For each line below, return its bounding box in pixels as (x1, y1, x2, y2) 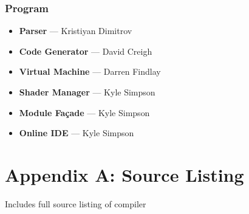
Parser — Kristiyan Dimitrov (19, 24, 132, 37)
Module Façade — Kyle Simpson (19, 106, 150, 119)
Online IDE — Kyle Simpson (19, 126, 134, 139)
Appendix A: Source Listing (5, 162, 244, 187)
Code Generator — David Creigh (19, 44, 152, 57)
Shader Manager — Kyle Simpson (19, 86, 155, 98)
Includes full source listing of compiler (5, 197, 146, 210)
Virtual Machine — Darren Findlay (19, 65, 161, 78)
